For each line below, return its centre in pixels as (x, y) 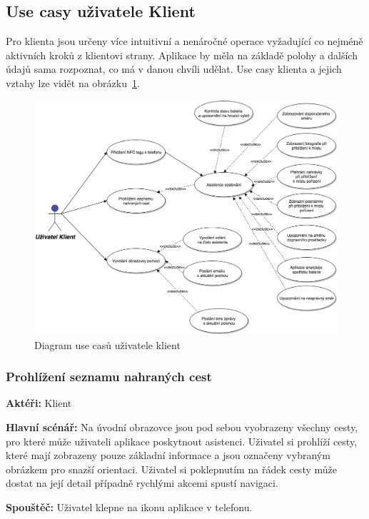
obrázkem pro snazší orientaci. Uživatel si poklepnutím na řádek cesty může (171, 469)
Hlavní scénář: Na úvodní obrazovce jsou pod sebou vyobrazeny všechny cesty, (182, 427)
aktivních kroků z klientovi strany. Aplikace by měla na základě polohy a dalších (182, 55)
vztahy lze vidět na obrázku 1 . (73, 82)
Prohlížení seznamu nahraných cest (109, 377)
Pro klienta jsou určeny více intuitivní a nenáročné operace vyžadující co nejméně (184, 41)
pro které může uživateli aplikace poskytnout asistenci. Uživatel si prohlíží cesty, (182, 441)
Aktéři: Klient (39, 403)
